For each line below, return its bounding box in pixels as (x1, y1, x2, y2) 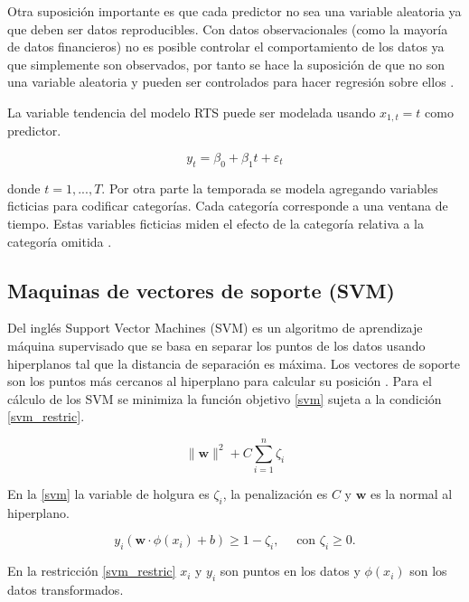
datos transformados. (7, 580, 124, 599)
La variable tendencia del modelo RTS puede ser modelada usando (7, 102, 376, 121)
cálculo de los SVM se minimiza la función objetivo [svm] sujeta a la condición (7, 389, 442, 408)
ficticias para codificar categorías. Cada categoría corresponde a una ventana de (7, 196, 448, 215)
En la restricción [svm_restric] (7, 561, 176, 580)
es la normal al (370, 484, 453, 503)
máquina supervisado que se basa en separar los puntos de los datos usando (7, 335, 426, 354)
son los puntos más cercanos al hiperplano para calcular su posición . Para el (7, 372, 432, 390)
